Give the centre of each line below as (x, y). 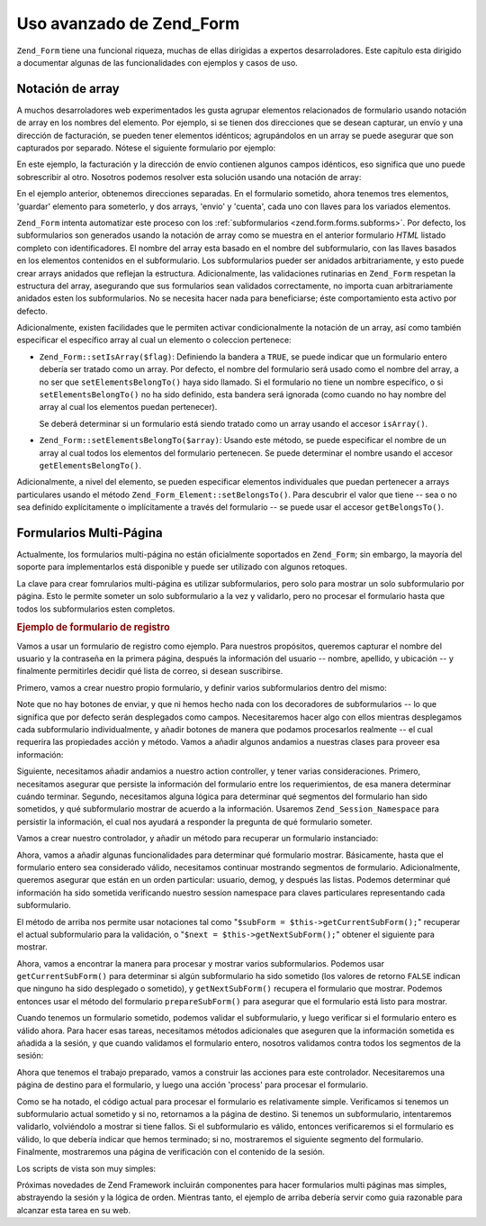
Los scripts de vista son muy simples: (86, 1168)
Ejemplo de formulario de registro (93, 628)
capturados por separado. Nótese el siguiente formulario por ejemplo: (146, 148)
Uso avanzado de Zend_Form (128, 23)
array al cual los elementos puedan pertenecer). (128, 407)
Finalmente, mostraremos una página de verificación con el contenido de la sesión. (171, 1152)
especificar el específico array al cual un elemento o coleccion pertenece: (154, 340)
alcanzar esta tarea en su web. (73, 1210)
